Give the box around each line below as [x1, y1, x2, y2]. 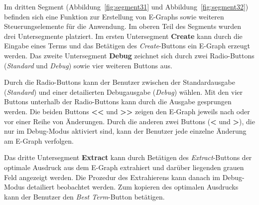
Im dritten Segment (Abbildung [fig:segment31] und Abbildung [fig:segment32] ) [4, 1, 249, 11]
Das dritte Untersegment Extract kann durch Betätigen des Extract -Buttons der [4, 152, 252, 163]
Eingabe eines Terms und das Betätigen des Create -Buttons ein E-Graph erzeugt [4, 40, 251, 51]
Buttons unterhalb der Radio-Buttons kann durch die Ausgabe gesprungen [4, 96, 232, 107]
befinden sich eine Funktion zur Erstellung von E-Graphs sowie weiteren [4, 11, 224, 21]
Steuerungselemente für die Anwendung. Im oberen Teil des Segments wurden [4, 21, 241, 31]
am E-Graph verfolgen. [4, 135, 74, 146]
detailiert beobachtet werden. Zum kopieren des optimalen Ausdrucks [26, 182, 239, 192]
